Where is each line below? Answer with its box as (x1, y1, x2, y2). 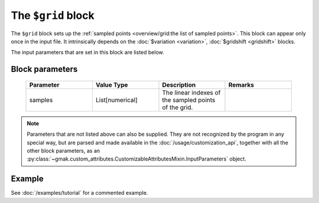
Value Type (95, 80, 128, 89)
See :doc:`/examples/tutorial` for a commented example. (11, 189, 148, 197)
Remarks (228, 80, 254, 89)
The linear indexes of (162, 89, 221, 97)
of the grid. (162, 103, 193, 112)
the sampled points (162, 96, 216, 104)
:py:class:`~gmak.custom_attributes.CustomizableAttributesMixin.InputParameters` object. (27, 155, 246, 162)
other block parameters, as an (27, 147, 100, 154)
